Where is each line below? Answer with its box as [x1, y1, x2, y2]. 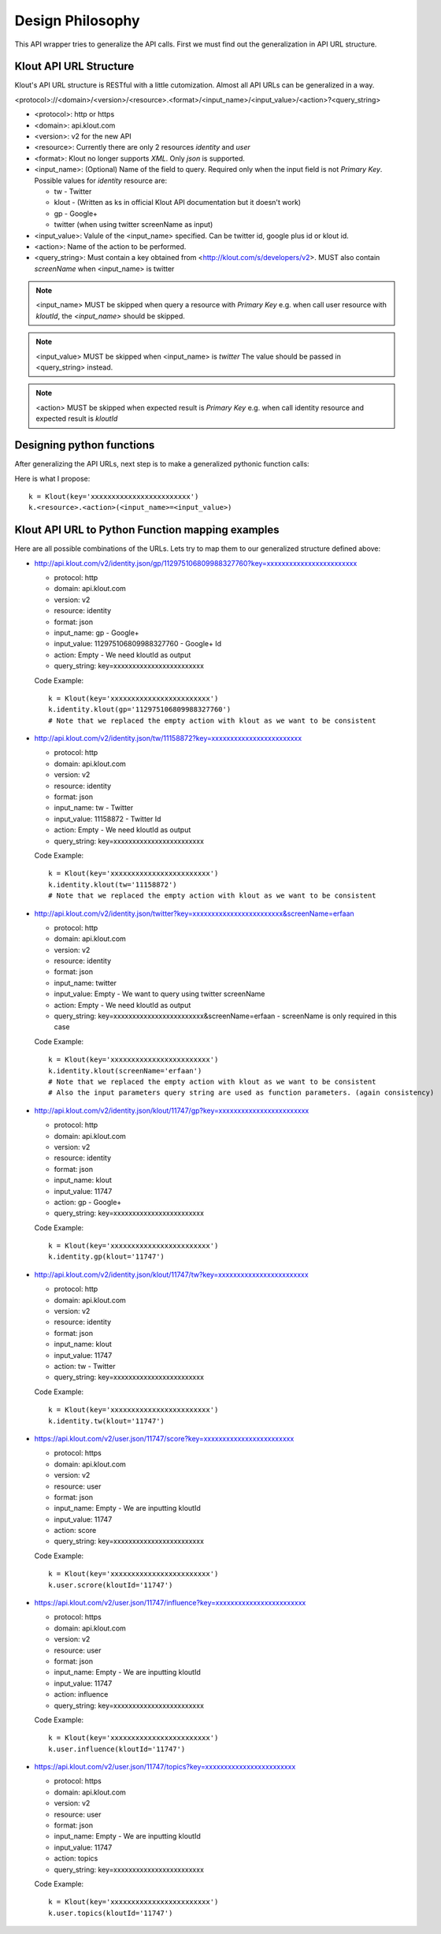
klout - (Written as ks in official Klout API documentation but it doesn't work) [54, 198, 302, 207]
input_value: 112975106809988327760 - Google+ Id [54, 639, 222, 649]
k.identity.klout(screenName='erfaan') [48, 1066, 202, 1075]
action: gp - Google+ [54, 1197, 122, 1207]
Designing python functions [14, 438, 155, 452]
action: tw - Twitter [54, 1361, 116, 1371]
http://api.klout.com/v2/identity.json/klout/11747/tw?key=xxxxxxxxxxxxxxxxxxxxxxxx [34, 1270, 309, 1279]
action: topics [54, 1854, 98, 1863]
